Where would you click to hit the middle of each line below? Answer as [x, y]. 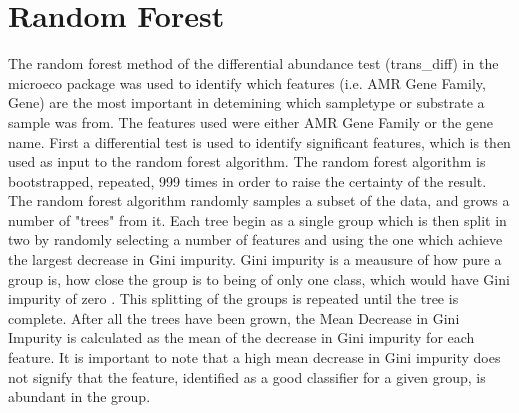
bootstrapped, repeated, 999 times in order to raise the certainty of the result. [247, 180]
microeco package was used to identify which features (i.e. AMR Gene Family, [247, 82]
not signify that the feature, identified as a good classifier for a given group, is [247, 376]
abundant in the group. [79, 396]
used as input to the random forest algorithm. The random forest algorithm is [247, 161]
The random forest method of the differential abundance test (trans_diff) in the [253, 63]
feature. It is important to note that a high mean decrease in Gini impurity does [254, 357]
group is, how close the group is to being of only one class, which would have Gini [259, 278]
